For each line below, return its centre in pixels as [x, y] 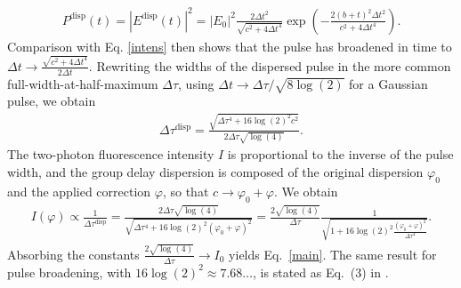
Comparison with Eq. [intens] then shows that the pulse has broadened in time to [230, 46]
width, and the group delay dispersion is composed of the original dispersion [215, 172]
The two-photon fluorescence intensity [111, 154]
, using [196, 83]
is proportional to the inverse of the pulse [340, 154]
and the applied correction [79, 191]
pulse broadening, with [69, 272]
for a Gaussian [388, 83]
